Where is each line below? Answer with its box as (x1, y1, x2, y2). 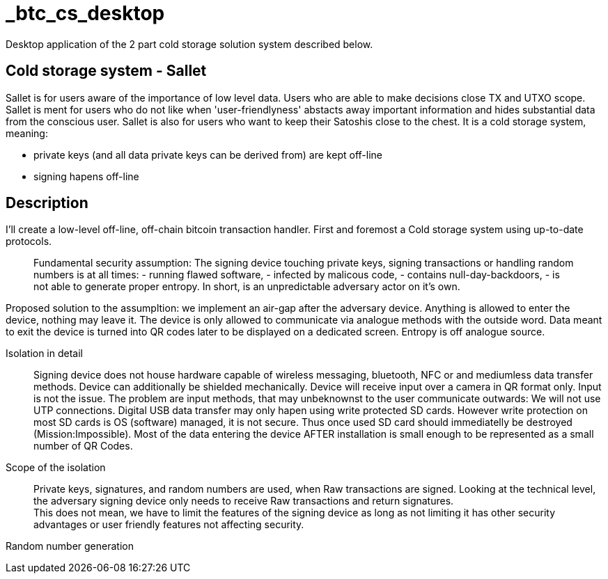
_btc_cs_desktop (6, 1, 165, 25)
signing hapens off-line (33, 170, 139, 182)
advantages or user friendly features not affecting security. (33, 518, 304, 531)
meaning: (6, 127, 48, 139)
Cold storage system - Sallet (6, 62, 207, 80)
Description (6, 194, 88, 212)
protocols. (6, 235, 52, 248)
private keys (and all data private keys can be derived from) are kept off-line (33, 148, 382, 161)
